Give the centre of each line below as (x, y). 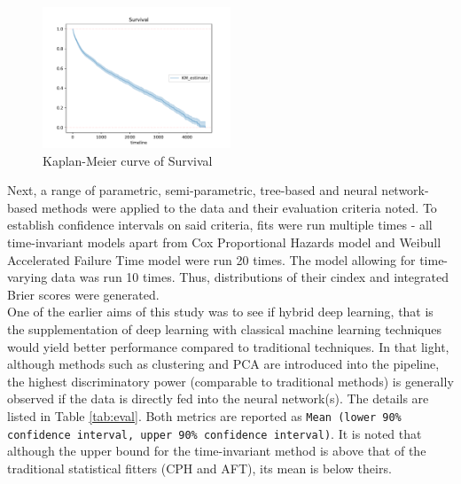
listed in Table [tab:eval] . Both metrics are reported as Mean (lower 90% (204, 415)
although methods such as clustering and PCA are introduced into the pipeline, (223, 364)
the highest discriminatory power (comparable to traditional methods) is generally (230, 381)
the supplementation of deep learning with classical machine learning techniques (224, 328)
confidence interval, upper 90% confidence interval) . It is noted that (215, 433)
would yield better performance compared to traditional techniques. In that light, (228, 346)
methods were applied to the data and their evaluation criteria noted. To (239, 207)
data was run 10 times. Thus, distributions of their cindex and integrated (250, 277)
